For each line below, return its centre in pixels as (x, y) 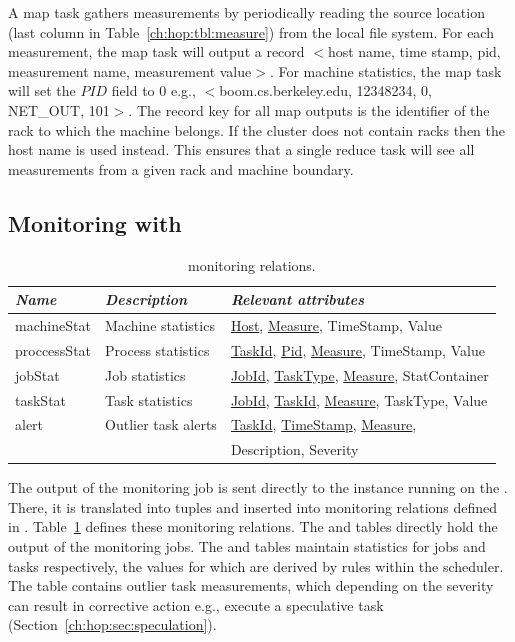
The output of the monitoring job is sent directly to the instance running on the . (258, 487)
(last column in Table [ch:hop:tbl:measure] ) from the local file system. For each (251, 31)
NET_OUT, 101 (59, 109)
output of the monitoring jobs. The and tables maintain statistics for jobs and (247, 546)
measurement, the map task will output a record (156, 51)
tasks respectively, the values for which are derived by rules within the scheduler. (256, 565)
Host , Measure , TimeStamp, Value (336, 324)
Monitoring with (95, 222)
